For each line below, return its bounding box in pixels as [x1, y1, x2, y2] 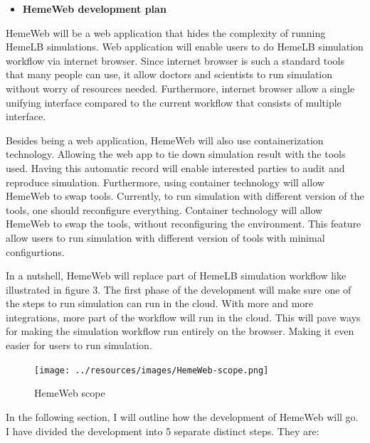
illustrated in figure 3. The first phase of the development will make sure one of [6, 282, 351, 297]
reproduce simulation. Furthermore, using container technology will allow [6, 174, 324, 189]
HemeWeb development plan [22, 1, 166, 16]
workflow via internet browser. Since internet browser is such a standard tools [6, 53, 344, 68]
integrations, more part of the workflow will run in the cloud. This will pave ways [6, 309, 361, 324]
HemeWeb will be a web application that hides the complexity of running [6, 25, 326, 40]
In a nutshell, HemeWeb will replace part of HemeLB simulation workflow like [6, 268, 347, 283]
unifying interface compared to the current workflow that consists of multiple [6, 95, 342, 110]
